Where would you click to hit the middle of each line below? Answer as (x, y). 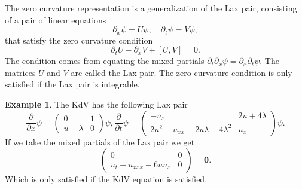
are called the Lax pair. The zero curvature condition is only (181, 72)
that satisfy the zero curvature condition (79, 40)
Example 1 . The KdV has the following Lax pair (96, 104)
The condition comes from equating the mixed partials (105, 61)
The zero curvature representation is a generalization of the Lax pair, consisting (151, 8)
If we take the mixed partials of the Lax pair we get (100, 141)
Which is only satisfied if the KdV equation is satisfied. (106, 179)
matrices (20, 72)
